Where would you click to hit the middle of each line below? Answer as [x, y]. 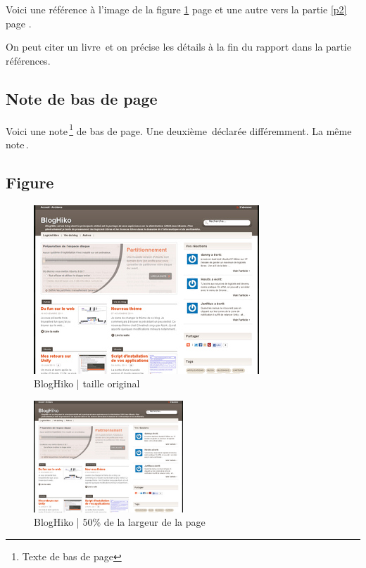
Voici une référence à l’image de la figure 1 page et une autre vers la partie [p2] [176, 9]
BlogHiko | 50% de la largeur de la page [120, 522]
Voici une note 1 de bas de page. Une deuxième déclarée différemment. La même [179, 129]
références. [28, 60]
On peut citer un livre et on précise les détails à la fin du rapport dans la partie [178, 47]
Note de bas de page [82, 98]
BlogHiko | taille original [87, 383]
